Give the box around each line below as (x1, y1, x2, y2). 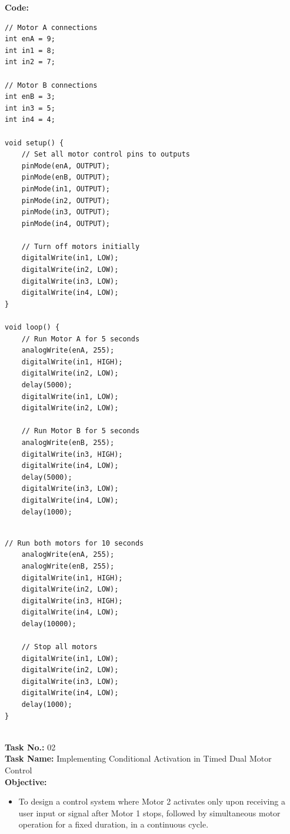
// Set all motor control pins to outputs (21, 150, 190, 159)
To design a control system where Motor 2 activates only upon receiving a (18, 795, 285, 808)
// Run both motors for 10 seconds (5, 539, 144, 547)
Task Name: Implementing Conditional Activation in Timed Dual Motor (5, 752, 272, 765)
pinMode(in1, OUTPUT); (21, 184, 110, 193)
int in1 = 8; (5, 46, 55, 55)
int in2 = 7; (5, 58, 55, 67)
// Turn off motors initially (21, 242, 140, 251)
